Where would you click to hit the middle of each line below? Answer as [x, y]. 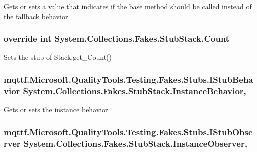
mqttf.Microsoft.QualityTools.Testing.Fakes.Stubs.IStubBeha [128, 79]
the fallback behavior [36, 16]
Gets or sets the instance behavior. [57, 109]
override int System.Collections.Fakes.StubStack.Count [117, 39]
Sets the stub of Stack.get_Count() [58, 57]
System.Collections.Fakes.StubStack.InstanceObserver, [135, 143]
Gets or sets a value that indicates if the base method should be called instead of [128, 6]
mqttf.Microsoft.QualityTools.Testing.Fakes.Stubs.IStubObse [128, 131]
